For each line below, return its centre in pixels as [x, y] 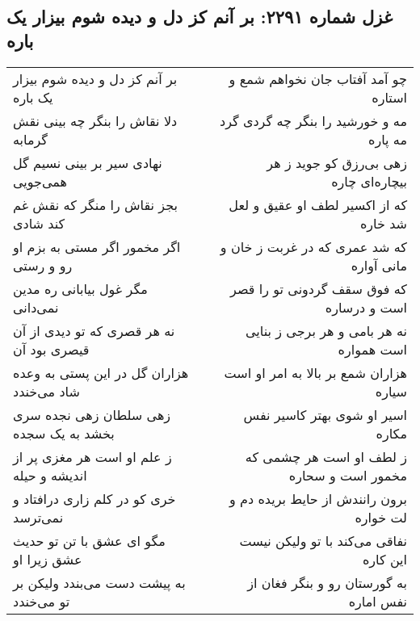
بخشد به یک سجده [64, 433]
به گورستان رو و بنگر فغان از [327, 582]
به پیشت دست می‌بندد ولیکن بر [99, 582]
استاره [389, 97]
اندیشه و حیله [50, 475]
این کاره [384, 559]
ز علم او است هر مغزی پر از [92, 456]
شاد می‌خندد [46, 391]
